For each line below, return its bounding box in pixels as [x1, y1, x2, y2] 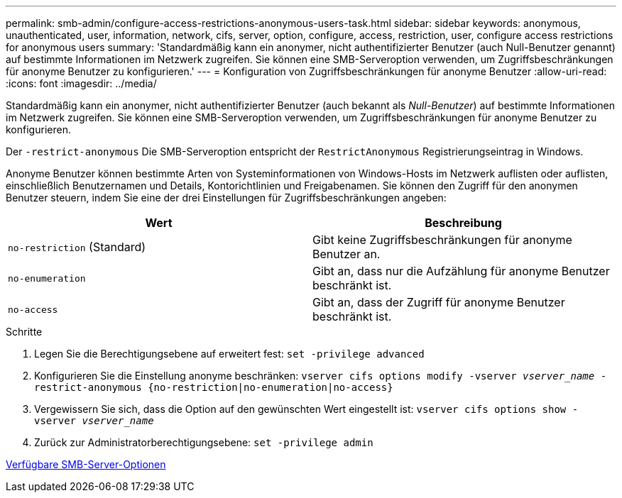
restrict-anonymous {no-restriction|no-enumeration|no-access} [34, 382, 393, 393]
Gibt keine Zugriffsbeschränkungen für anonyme [312, 233, 572, 247]
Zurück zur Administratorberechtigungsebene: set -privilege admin [34, 436, 373, 448]
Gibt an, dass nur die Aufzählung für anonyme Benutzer [312, 264, 610, 278]
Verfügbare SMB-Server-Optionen [6, 458, 166, 470]
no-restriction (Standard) [8, 240, 146, 254]
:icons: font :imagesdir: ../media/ [6, 77, 157, 89]
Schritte [6, 326, 43, 338]
